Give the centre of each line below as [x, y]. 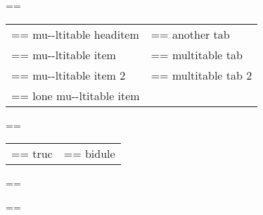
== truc [32, 154]
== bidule [89, 154]
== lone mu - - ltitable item [76, 95]
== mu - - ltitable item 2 [69, 75]
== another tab [190, 34]
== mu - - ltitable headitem [75, 34]
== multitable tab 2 [201, 75]
